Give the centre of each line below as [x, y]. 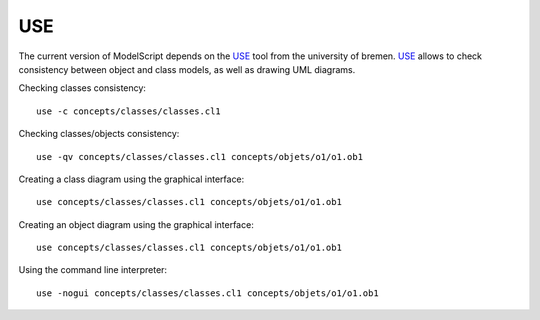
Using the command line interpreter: [93, 270]
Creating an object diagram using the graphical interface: [136, 224]
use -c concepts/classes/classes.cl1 [129, 111]
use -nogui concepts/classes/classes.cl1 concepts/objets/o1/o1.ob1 [207, 293]
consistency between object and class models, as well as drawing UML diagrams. [187, 69]
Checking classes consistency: [82, 88]
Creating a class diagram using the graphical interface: [131, 179]
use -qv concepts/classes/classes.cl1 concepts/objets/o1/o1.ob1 [200, 156]
